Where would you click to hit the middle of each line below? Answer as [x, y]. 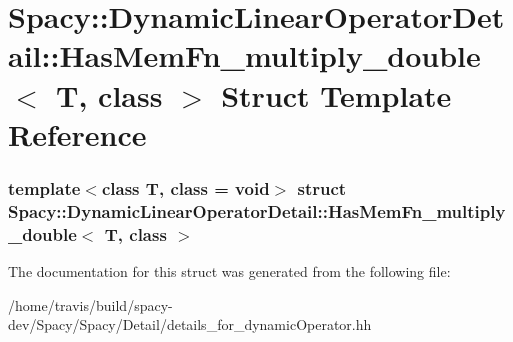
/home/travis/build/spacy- [90, 304]
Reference [77, 133]
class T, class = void [185, 187]
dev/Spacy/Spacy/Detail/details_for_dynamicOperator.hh [190, 324]
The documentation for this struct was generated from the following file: [229, 271]
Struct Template [336, 94]
